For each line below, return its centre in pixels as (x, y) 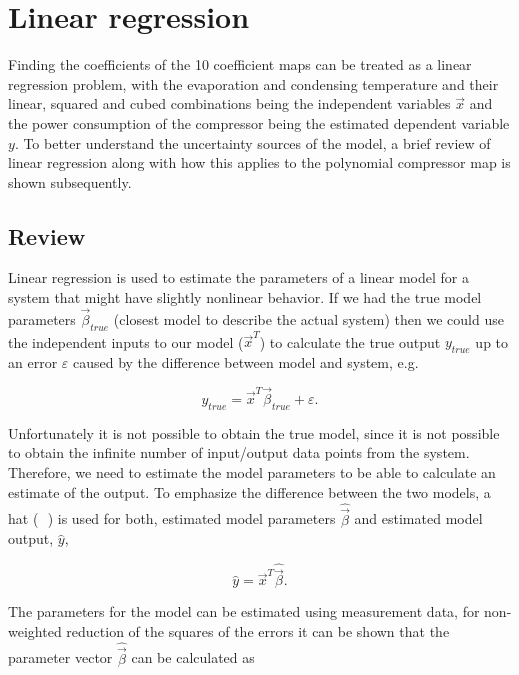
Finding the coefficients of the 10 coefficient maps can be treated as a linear (240, 64)
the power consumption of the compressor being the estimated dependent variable (259, 122)
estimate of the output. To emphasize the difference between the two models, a (249, 491)
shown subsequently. (70, 181)
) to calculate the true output (350, 341)
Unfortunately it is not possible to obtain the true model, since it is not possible (254, 432)
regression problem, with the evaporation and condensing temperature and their (253, 83)
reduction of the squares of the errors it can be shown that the (258, 630)
